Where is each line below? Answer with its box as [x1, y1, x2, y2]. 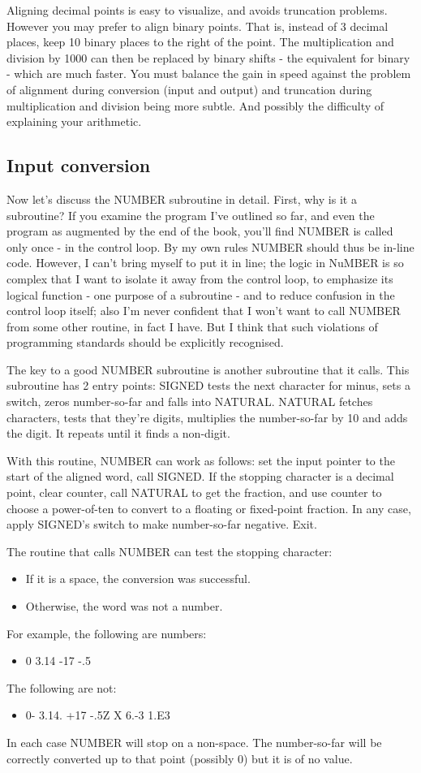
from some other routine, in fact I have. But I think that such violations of [6, 317, 378, 335]
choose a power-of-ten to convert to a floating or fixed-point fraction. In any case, [6, 499, 411, 516]
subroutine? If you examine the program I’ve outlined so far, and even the [6, 206, 375, 223]
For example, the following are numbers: [6, 624, 207, 641]
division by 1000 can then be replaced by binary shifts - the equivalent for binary [6, 49, 410, 66]
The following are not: [6, 679, 117, 696]
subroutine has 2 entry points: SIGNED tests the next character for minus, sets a [6, 377, 410, 394]
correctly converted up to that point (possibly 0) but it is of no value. [6, 749, 353, 767]
